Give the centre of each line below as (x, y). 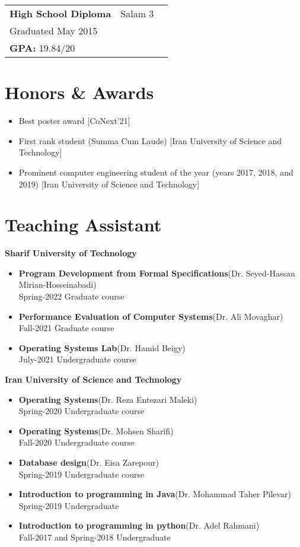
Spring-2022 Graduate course (71, 296)
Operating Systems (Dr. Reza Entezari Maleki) (108, 399)
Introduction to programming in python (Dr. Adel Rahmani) (139, 525)
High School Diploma (60, 13)
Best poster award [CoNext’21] (74, 121)
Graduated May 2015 (54, 31)
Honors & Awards (79, 92)
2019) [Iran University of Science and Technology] (109, 184)
